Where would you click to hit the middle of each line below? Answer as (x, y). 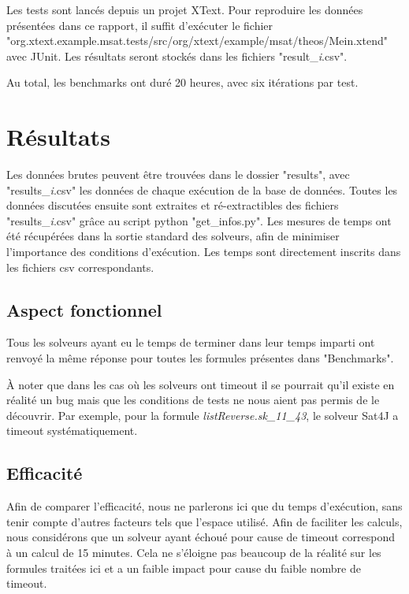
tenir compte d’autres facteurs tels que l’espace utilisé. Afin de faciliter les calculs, (204, 521)
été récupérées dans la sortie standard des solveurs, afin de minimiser (173, 236)
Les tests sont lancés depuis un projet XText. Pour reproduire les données (185, 9)
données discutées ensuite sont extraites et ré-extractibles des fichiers (173, 205)
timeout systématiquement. (72, 431)
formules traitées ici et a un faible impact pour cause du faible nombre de (184, 568)
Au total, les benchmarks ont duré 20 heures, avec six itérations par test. (182, 82)
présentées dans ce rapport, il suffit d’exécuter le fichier (140, 25)
